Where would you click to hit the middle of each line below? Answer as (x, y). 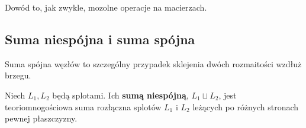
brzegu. (18, 75)
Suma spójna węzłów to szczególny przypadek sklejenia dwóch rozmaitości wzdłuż (153, 63)
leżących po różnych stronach (246, 106)
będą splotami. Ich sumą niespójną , (120, 95)
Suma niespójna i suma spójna (100, 39)
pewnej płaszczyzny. (41, 118)
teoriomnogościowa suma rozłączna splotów (83, 106)
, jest (228, 95)
